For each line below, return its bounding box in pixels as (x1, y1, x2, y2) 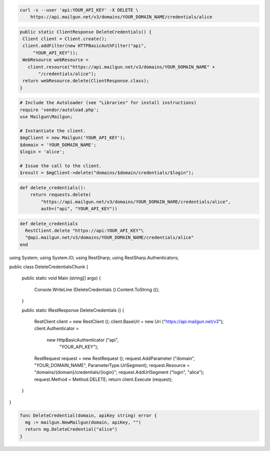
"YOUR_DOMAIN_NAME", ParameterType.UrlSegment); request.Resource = (34, 362, 190, 368)
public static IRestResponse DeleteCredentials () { (21, 307, 124, 313)
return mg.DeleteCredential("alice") (25, 426, 117, 432)
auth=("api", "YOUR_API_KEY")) (40, 206, 117, 211)
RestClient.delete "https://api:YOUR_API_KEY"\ (25, 228, 144, 233)
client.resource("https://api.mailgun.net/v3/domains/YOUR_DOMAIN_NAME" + (27, 64, 215, 70)
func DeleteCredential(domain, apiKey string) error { (19, 412, 157, 418)
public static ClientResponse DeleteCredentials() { (19, 29, 152, 35)
